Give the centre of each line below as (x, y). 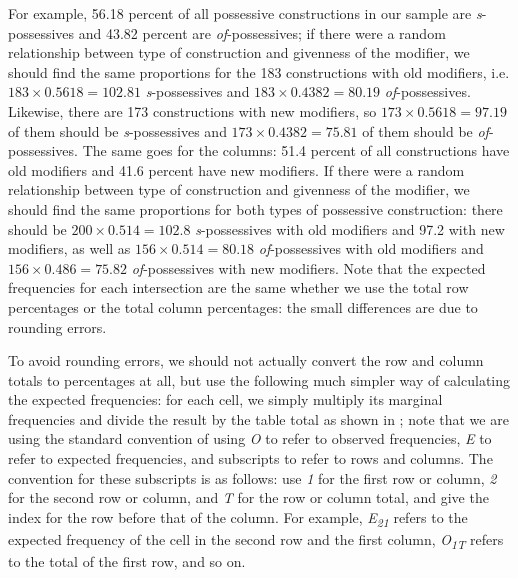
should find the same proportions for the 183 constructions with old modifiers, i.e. (259, 71)
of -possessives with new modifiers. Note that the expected (308, 267)
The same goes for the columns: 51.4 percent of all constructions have (296, 150)
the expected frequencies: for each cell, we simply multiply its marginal (225, 399)
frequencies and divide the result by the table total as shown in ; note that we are (258, 418)
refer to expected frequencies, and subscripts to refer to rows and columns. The (250, 458)
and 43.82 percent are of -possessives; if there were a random (262, 32)
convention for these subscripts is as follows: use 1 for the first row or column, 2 (252, 477)
